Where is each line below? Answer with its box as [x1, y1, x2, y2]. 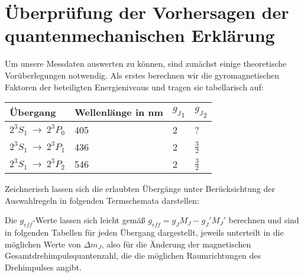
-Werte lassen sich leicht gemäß [33, 214, 145, 226]
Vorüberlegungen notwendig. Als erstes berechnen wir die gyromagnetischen [5, 69, 280, 81]
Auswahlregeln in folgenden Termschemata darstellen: [5, 194, 199, 206]
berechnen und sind [228, 214, 299, 226]
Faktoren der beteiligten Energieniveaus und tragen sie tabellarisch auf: [5, 80, 264, 93]
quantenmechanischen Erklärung [5, 23, 275, 47]
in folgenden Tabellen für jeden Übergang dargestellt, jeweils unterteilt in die [5, 226, 284, 239]
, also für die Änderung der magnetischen [101, 237, 251, 250]
